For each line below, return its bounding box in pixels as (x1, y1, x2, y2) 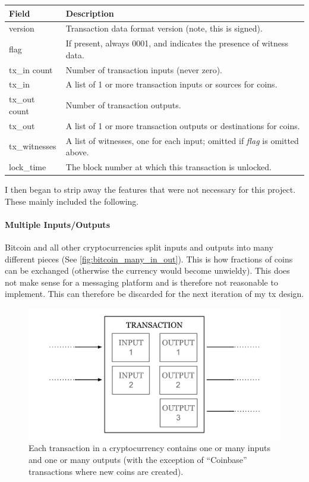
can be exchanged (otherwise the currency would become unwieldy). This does (5, 264, 290, 277)
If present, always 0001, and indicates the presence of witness (65, 37, 288, 49)
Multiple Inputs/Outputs (5, 218, 110, 230)
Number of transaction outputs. (65, 99, 181, 111)
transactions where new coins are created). (29, 465, 184, 477)
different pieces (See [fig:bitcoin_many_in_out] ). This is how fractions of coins (5, 252, 293, 265)
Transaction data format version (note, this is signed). (65, 22, 263, 35)
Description (65, 7, 114, 19)
